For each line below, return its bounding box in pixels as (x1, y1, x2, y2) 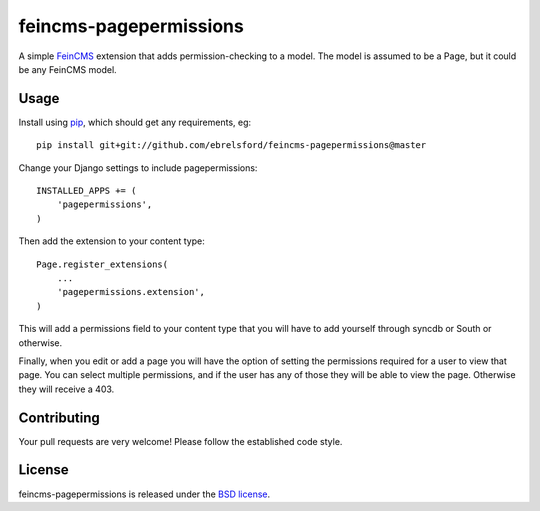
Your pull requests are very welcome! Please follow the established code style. (18, 435, 343, 447)
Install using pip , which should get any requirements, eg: (18, 116, 252, 128)
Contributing (18, 409, 100, 426)
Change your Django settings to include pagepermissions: (18, 161, 258, 174)
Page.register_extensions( (36, 258, 169, 270)
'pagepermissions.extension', (56, 286, 205, 298)
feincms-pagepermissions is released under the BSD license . (18, 488, 271, 500)
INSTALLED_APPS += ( (36, 185, 137, 197)
